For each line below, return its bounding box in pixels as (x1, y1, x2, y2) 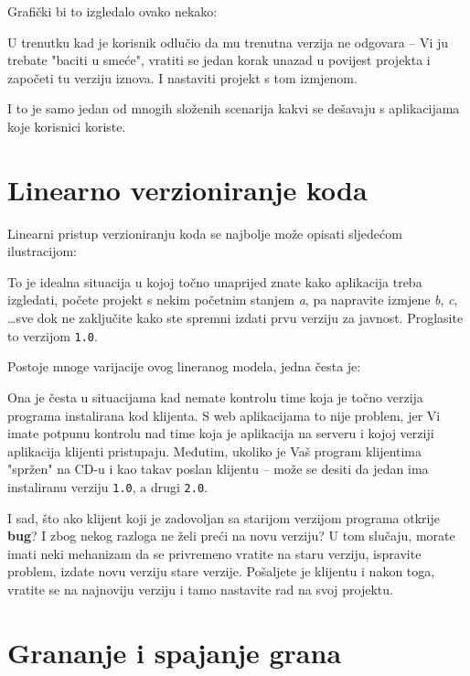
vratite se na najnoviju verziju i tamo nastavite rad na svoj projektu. (7, 579, 393, 598)
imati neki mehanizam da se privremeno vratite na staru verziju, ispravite (7, 543, 422, 563)
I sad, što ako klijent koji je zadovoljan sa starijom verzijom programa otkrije (7, 508, 441, 527)
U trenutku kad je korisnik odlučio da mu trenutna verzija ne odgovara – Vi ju (7, 32, 449, 51)
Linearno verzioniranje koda (7, 170, 368, 208)
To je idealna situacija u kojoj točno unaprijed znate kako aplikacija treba (7, 272, 422, 291)
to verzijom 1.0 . (7, 326, 98, 345)
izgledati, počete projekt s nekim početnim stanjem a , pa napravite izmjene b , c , (7, 290, 458, 309)
